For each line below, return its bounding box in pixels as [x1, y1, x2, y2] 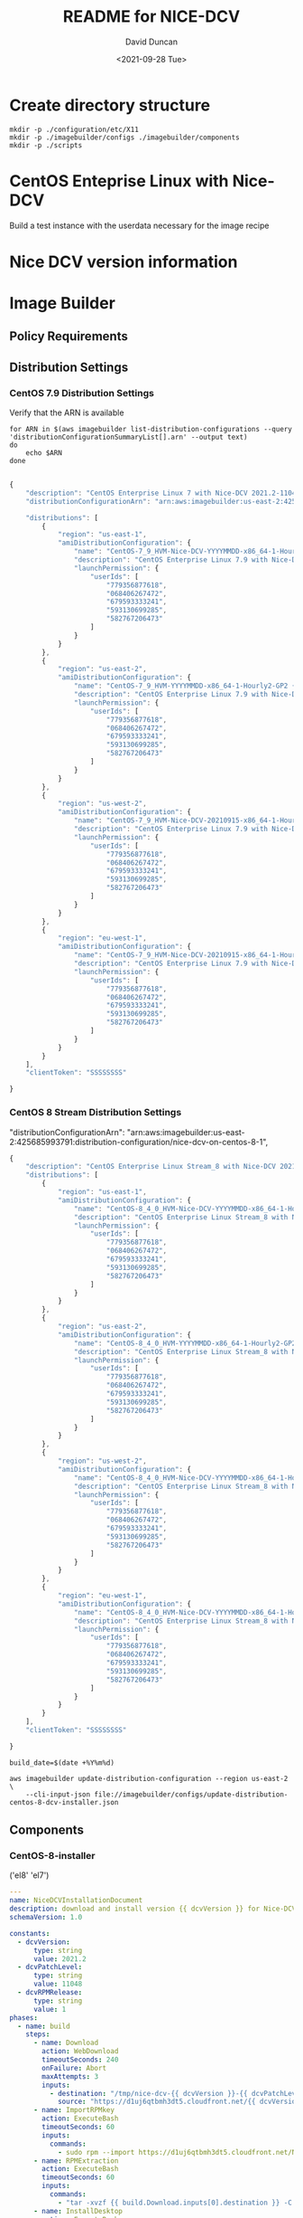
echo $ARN [25, 449, 63, 458]
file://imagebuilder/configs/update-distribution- [94, 1789, 289, 1799]
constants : [9, 1929, 50, 1938]
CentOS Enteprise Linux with [9, 170, 229, 191]
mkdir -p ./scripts [9, 140, 83, 150]
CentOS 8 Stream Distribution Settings [9, 1106, 182, 1119]
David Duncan [124, 36, 179, 47]
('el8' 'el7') [9, 1870, 50, 1881]
